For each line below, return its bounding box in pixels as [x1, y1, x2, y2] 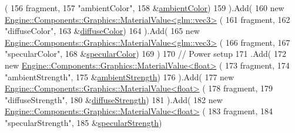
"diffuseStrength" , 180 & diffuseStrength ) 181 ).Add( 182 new [5, 93, 223, 105]
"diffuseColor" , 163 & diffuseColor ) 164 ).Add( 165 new [5, 25, 200, 37]
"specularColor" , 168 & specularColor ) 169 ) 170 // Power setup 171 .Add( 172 [5, 47, 286, 60]
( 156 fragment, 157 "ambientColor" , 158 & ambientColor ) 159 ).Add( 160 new [5, 2, 284, 13]
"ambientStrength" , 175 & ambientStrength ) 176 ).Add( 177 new [5, 70, 234, 83]
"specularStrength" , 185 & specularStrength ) [5, 116, 162, 128]
